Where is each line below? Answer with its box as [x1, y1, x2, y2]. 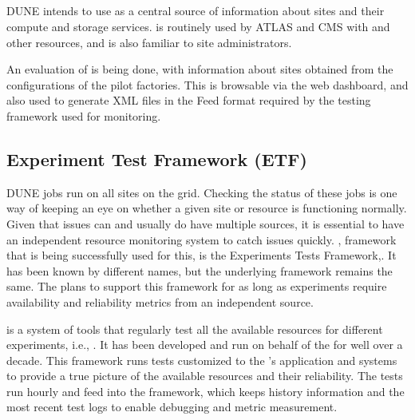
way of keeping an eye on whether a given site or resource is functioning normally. [6, 200, 407, 216]
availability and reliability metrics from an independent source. [6, 293, 314, 310]
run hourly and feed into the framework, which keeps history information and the [6, 382, 405, 399]
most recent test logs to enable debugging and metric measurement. [6, 398, 338, 415]
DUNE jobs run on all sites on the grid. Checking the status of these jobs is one [6, 184, 397, 200]
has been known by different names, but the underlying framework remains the [6, 262, 393, 279]
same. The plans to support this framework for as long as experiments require [6, 278, 387, 295]
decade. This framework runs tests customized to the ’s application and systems [6, 351, 397, 368]
